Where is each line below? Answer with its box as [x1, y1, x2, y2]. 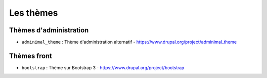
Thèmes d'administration [9, 26, 89, 34]
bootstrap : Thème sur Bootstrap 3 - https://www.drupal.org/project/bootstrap [21, 64, 185, 71]
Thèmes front [9, 52, 52, 60]
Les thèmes [9, 7, 58, 18]
